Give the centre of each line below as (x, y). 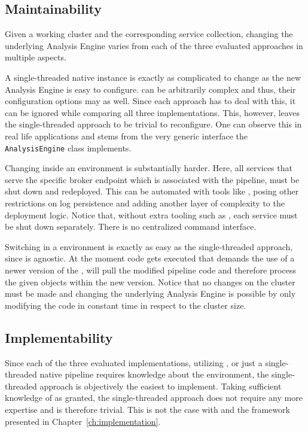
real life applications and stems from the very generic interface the (126, 136)
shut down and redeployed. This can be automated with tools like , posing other (152, 191)
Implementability (59, 337)
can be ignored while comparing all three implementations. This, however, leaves (153, 112)
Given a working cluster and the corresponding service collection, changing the (149, 34)
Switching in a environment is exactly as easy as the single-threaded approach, (149, 246)
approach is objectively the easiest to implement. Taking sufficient (161, 386)
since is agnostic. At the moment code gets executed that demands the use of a (150, 258)
